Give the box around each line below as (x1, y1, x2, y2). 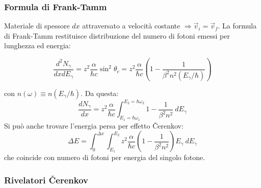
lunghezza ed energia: (4, 40, 71, 51)
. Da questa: (81, 87, 119, 98)
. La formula (218, 20, 257, 31)
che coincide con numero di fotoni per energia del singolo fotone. (4, 152, 205, 163)
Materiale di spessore (4, 20, 70, 31)
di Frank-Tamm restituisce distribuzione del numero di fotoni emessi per (4, 30, 230, 41)
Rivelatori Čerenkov (4, 173, 88, 186)
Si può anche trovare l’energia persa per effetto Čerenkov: (4, 120, 184, 131)
